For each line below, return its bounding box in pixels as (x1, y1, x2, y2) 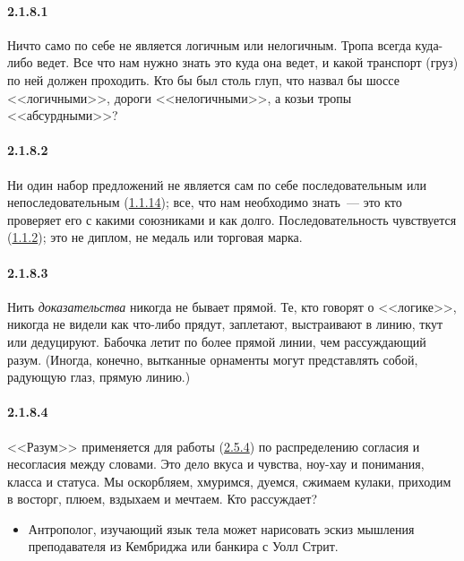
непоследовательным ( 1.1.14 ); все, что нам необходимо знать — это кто (7, 193, 402, 211)
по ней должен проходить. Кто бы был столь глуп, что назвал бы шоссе (7, 70, 400, 89)
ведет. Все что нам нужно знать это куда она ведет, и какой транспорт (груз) (37, 53, 459, 72)
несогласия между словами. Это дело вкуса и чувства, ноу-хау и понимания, (7, 454, 425, 473)
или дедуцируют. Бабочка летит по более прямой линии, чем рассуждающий (7, 332, 426, 350)
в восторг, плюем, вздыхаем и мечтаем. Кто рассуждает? (7, 489, 317, 508)
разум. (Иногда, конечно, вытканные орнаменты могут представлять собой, (7, 350, 418, 368)
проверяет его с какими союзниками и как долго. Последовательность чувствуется (7, 210, 457, 229)
